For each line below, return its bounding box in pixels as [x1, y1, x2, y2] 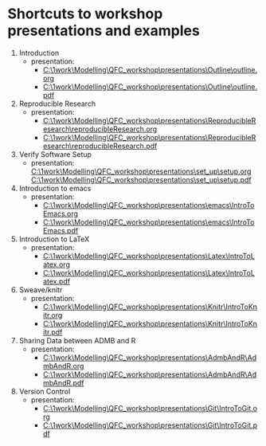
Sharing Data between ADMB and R [18, 335, 136, 345]
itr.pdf [42, 327, 63, 337]
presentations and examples [7, 22, 200, 40]
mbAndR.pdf [42, 378, 84, 387]
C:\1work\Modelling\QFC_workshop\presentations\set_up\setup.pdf [30, 174, 252, 184]
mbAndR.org [42, 361, 84, 370]
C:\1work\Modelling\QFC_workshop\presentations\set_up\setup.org [30, 166, 252, 176]
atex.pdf [42, 276, 71, 286]
